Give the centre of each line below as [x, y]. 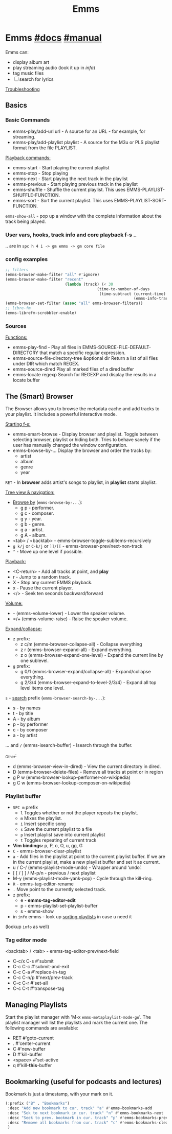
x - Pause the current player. [43, 588]
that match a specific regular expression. [82, 353]
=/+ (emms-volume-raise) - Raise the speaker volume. [70, 619]
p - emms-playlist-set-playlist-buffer [59, 906]
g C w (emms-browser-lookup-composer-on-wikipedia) [72, 782]
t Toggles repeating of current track [58, 840]
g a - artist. [32, 530]
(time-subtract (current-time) [133, 294]
